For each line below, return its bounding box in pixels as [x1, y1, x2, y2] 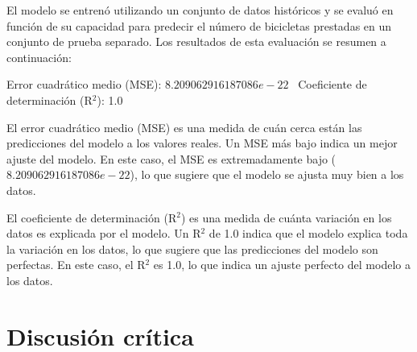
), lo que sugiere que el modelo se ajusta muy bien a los [130, 166, 404, 183]
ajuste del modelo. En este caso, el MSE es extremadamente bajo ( [6, 150, 336, 167]
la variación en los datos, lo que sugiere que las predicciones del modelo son [6, 240, 378, 257]
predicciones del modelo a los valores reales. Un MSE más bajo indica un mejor [6, 135, 398, 151]
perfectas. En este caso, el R [6, 256, 146, 273]
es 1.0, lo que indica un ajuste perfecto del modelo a [153, 256, 411, 273]
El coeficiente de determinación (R [6, 209, 177, 226]
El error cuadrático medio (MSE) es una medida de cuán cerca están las [6, 118, 362, 135]
